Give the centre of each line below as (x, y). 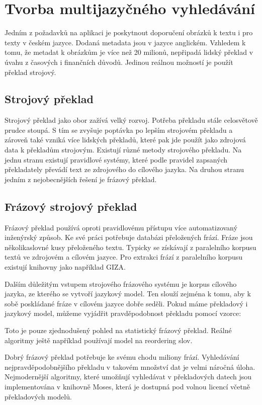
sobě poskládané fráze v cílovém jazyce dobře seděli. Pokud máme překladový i (126, 303)
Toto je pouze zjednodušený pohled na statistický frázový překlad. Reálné (118, 330)
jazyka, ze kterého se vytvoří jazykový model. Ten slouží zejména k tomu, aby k (128, 294)
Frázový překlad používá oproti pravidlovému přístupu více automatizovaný (121, 227)
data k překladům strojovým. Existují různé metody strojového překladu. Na (123, 150)
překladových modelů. (38, 396)
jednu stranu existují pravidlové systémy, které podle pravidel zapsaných (116, 159)
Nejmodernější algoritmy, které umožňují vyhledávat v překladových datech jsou (128, 377)
